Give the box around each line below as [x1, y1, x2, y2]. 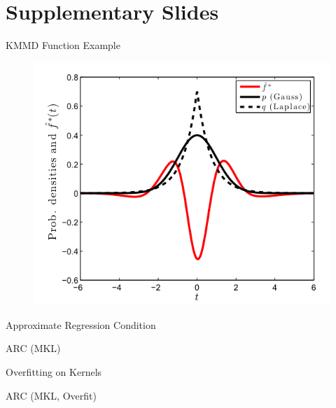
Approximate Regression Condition [6, 317, 156, 332]
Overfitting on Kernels [6, 364, 102, 379]
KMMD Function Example [6, 38, 120, 52]
